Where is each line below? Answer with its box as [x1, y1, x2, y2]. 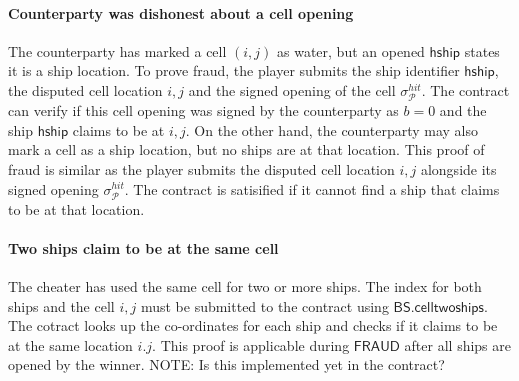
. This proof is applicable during [152, 334, 350, 355]
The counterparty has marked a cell [8, 40, 227, 61]
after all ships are [404, 334, 511, 355]
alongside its [420, 158, 497, 179]
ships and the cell [8, 295, 115, 316]
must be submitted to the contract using [140, 295, 389, 316]
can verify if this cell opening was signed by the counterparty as [8, 100, 399, 121]
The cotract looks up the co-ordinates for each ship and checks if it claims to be [8, 315, 498, 336]
